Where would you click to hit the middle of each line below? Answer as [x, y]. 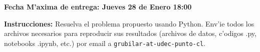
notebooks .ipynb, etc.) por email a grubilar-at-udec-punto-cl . [105, 43]
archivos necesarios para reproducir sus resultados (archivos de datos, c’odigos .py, [130, 33]
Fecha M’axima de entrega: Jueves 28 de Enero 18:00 [98, 6]
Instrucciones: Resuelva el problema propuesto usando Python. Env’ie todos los [129, 23]
